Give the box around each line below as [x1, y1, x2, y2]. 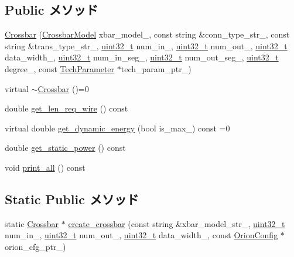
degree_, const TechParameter [5, 62, 115, 75]
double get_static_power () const [5, 141, 126, 154]
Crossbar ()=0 [37, 82, 89, 94]
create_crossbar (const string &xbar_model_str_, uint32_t [68, 217, 285, 229]
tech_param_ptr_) [121, 62, 192, 75]
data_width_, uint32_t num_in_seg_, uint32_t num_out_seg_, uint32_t [5, 51, 279, 63]
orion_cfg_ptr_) [5, 240, 66, 252]
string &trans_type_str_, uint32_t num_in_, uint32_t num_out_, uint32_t [5, 39, 288, 52]
